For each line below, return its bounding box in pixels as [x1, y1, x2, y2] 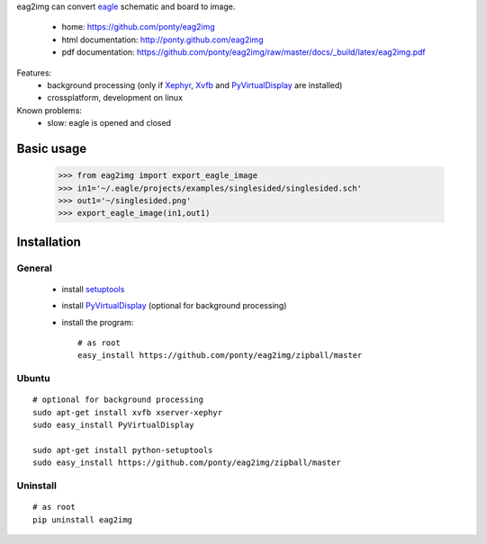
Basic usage [16, 140, 87, 156]
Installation [16, 234, 81, 249]
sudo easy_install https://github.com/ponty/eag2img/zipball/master [32, 458, 341, 468]
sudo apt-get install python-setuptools [32, 445, 213, 455]
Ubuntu [16, 372, 50, 385]
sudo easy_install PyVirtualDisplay [32, 420, 194, 431]
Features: [16, 67, 52, 78]
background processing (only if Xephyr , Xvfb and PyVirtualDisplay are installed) [47, 79, 343, 90]
